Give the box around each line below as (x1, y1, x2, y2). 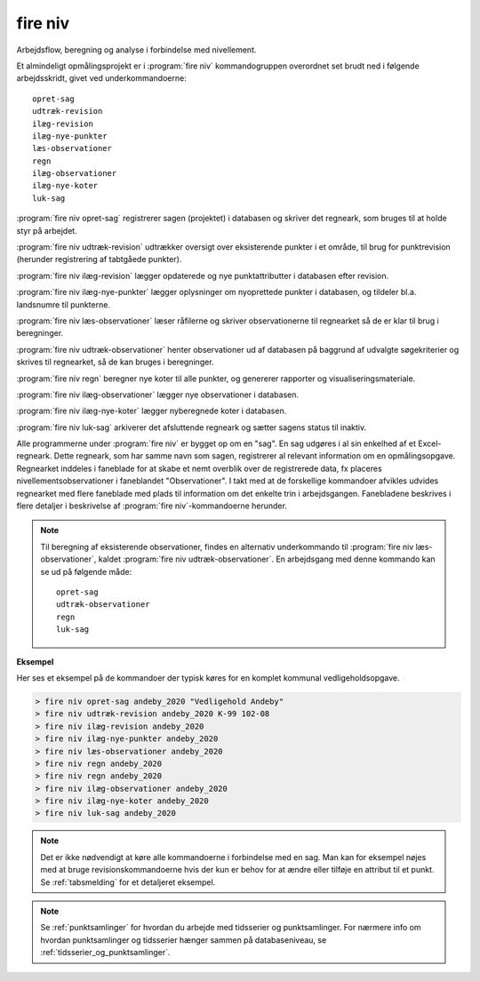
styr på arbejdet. (16, 225, 77, 235)
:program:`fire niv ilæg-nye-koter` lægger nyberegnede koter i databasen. (16, 405, 287, 417)
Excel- (418, 438, 442, 449)
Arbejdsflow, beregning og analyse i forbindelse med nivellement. (16, 44, 257, 55)
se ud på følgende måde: (40, 566, 132, 577)
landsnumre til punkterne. (16, 299, 111, 310)
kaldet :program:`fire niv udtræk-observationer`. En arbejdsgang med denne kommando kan (98, 554, 436, 564)
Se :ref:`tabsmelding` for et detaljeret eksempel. (40, 876, 216, 888)
